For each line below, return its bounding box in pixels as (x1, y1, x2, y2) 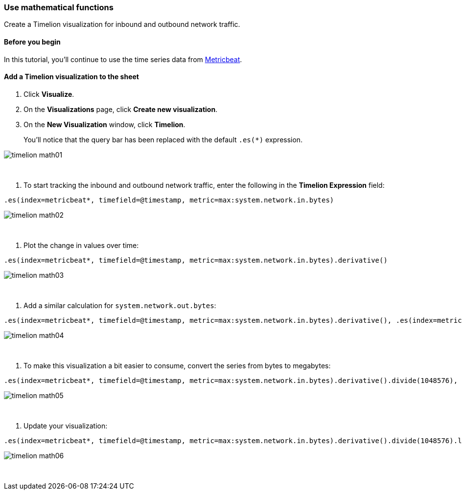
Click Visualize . (23, 90, 74, 98)
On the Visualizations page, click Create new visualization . (23, 105, 218, 113)
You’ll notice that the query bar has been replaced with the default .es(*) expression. (23, 135, 303, 144)
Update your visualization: (23, 421, 108, 430)
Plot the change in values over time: (23, 241, 139, 249)
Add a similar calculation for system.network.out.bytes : (23, 301, 216, 310)
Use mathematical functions (4, 2, 114, 12)
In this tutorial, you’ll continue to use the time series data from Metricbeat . (4, 55, 242, 64)
